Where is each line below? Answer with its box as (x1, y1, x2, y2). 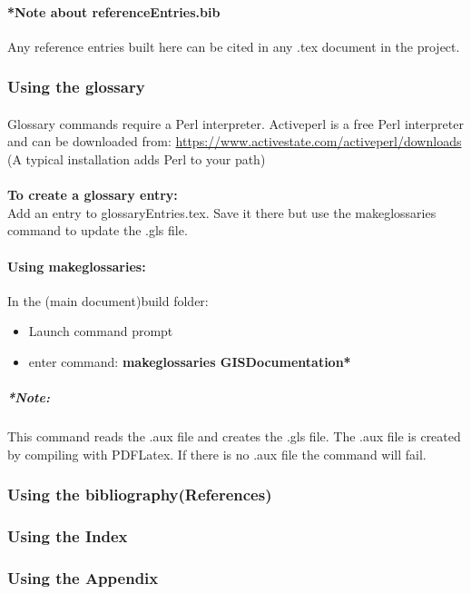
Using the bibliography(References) (7, 483, 272, 506)
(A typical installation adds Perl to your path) (7, 150, 266, 169)
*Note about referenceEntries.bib (7, 2, 221, 21)
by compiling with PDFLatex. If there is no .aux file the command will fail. (7, 444, 427, 463)
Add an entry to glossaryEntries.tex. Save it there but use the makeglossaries (7, 203, 437, 222)
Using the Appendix (7, 566, 159, 589)
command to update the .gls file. (7, 221, 188, 240)
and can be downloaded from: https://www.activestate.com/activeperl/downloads (7, 132, 462, 151)
